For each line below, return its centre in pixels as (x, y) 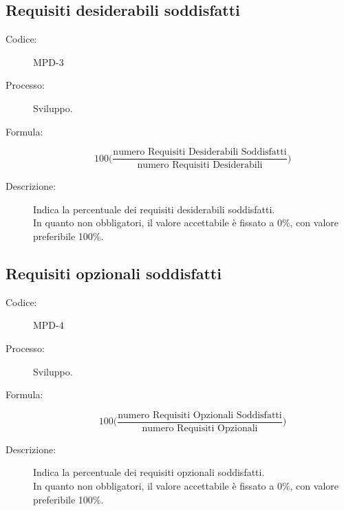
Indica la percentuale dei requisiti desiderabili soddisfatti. (154, 209)
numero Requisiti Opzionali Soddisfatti (200, 415)
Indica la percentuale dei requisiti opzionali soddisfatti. (149, 472)
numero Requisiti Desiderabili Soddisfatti (200, 152)
